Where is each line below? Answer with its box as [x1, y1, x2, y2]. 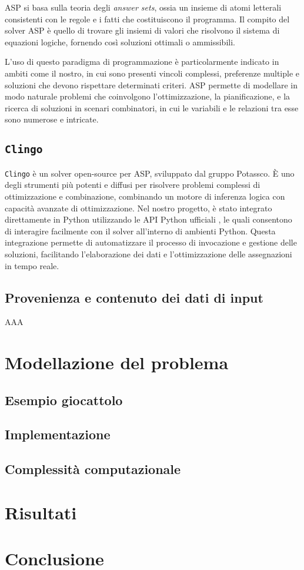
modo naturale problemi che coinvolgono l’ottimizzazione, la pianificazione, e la [5, 90, 290, 102]
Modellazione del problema [5, 350, 229, 375]
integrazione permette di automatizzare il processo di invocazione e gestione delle [5, 236, 297, 248]
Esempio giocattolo [5, 390, 123, 409]
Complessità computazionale [5, 460, 181, 478]
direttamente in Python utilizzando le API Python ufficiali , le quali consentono [5, 213, 292, 226]
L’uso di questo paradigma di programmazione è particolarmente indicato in [5, 55, 279, 68]
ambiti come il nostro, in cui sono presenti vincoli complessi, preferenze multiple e [5, 67, 300, 79]
